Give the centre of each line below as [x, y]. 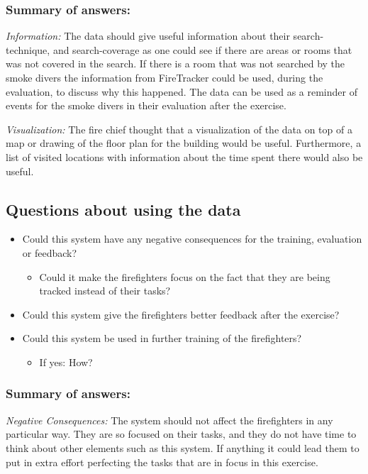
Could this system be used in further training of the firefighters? [162, 338]
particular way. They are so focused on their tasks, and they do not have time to [181, 434]
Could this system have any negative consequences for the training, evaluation [192, 239]
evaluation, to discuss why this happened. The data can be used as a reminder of [182, 91]
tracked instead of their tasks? [105, 291]
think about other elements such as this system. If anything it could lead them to [183, 447]
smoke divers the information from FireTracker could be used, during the [165, 77]
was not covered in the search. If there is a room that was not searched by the [175, 64]
